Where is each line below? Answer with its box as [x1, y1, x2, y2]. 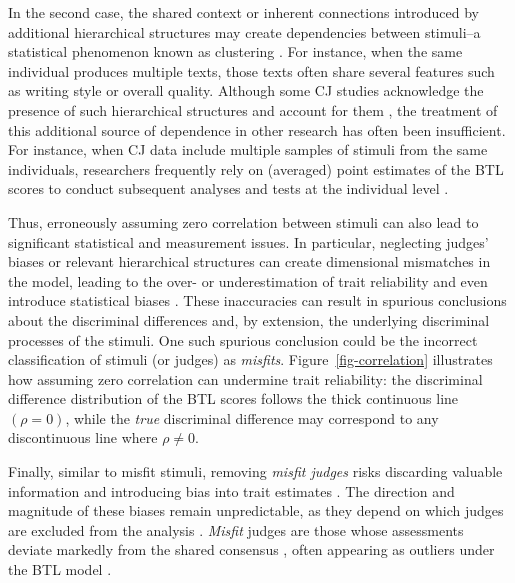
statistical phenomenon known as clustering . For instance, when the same [8, 41, 463, 62]
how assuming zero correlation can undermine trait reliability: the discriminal [8, 368, 483, 389]
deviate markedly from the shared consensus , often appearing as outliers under [8, 539, 495, 560]
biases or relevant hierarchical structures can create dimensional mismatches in [8, 251, 491, 272]
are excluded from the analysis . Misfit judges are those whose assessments [8, 519, 464, 540]
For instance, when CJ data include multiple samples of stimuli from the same [8, 139, 488, 160]
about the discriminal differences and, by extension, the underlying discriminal [8, 309, 490, 330]
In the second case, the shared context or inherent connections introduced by [8, 2, 480, 22]
